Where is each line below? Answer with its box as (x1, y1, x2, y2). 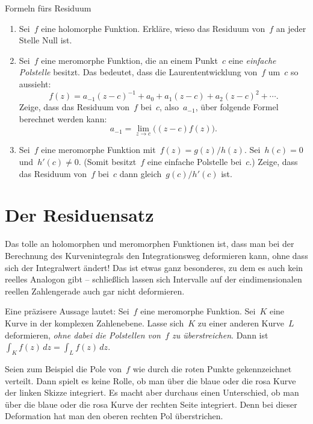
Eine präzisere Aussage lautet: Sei (5, 305, 129, 317)
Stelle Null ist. (19, 34, 72, 46)
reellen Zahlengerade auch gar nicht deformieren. (5, 284, 185, 297)
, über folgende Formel (195, 101, 279, 113)
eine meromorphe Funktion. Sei (140, 305, 256, 317)
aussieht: (19, 77, 51, 90)
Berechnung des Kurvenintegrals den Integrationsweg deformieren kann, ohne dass (5, 249, 308, 261)
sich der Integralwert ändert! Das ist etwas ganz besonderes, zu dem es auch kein (5, 261, 303, 273)
